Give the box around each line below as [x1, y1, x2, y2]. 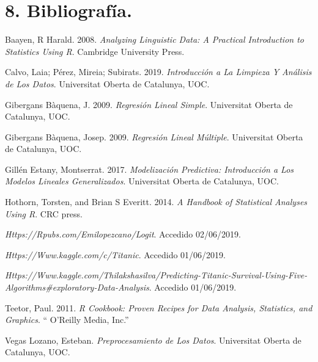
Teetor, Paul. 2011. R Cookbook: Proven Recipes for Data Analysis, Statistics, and [5, 301, 312, 314]
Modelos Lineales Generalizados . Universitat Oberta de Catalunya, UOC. [5, 175, 279, 187]
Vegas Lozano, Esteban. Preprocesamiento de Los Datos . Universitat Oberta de [5, 333, 301, 346]
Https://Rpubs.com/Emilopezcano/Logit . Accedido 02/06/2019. [5, 228, 241, 241]
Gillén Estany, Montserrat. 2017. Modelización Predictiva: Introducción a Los [5, 162, 294, 175]
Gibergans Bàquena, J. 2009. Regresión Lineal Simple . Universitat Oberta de [5, 98, 293, 110]
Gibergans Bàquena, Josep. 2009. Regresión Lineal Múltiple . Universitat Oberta [5, 130, 303, 143]
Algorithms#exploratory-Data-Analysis [5, 281, 149, 294]
